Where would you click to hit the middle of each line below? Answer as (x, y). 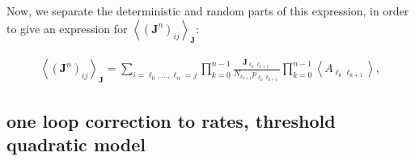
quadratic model (76, 144)
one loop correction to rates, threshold (171, 120)
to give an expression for (67, 28)
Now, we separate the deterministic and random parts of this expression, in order (208, 11)
